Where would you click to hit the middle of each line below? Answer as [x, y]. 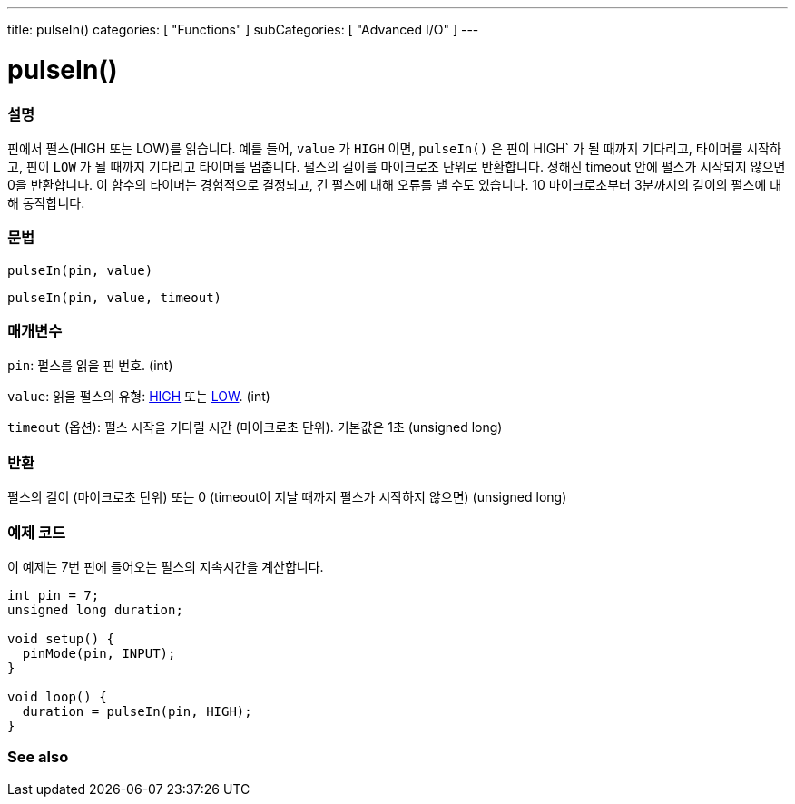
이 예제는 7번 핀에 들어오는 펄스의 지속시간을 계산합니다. [166, 566]
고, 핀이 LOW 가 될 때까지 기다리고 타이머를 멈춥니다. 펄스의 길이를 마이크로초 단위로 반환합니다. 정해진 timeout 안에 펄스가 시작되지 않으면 [397, 166]
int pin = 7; [54, 595]
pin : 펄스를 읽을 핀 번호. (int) [90, 366]
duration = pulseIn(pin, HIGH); [137, 711]
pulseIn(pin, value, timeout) [115, 297]
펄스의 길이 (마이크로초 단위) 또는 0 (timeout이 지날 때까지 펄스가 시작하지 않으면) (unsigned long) [287, 497]
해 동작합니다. [46, 202]
